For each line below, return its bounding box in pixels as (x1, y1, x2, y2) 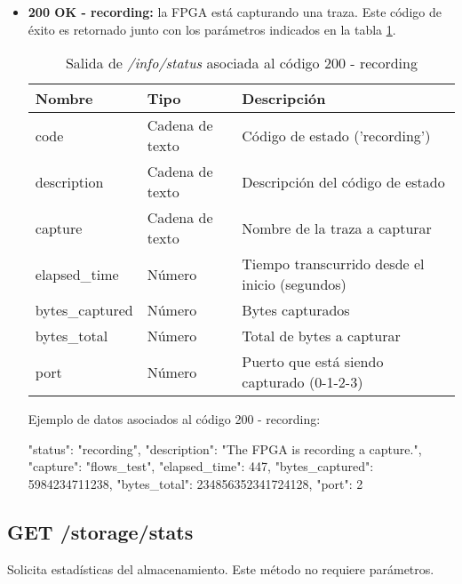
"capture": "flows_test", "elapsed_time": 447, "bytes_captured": (28, 457, 374, 476)
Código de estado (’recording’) (242, 124, 431, 146)
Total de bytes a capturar (242, 325, 401, 347)
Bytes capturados (242, 300, 350, 321)
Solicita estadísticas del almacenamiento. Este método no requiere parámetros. (7, 559, 434, 578)
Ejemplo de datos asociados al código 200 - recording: (28, 410, 321, 428)
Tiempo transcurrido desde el (242, 253, 425, 275)
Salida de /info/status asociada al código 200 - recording (65, 52, 418, 74)
